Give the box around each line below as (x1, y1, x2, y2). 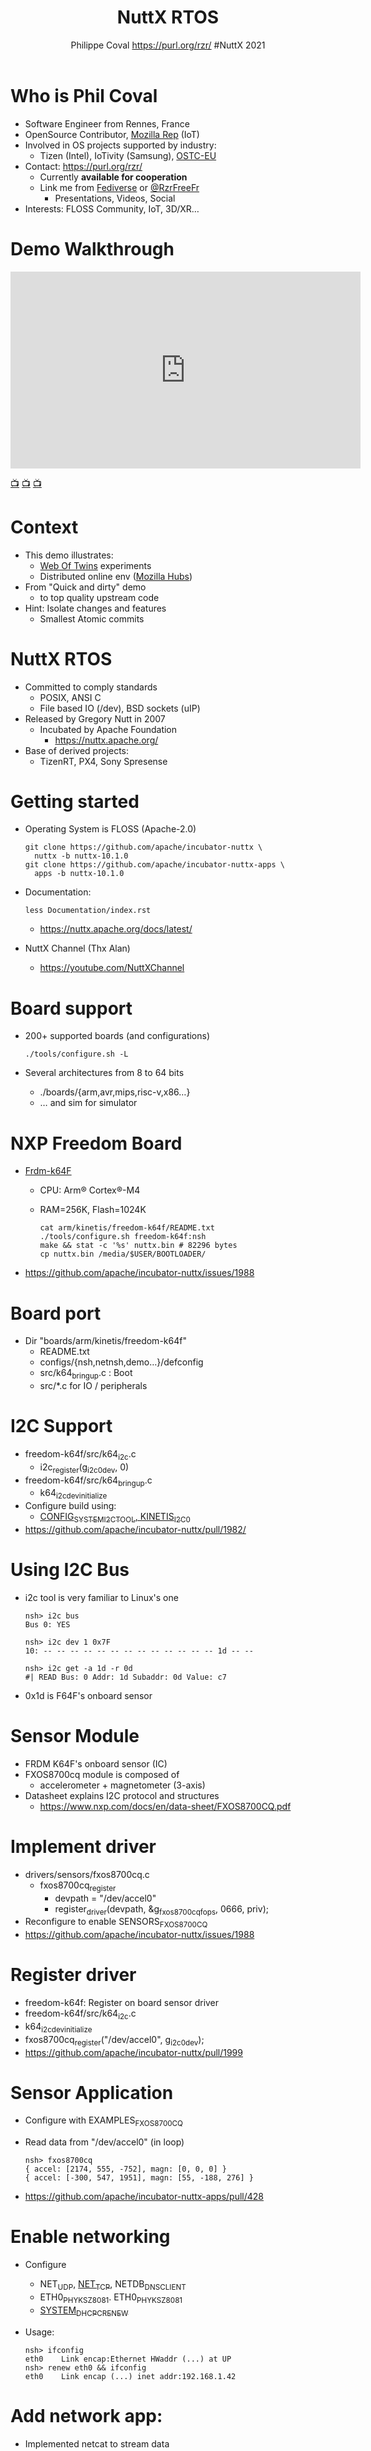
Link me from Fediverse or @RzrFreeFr (39, 181, 200, 193)
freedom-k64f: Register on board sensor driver (24, 1997, 220, 2009)
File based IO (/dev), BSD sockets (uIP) (39, 702, 201, 714)
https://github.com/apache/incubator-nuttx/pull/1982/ (24, 1523, 247, 1535)
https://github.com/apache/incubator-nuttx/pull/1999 (24, 2046, 243, 2058)
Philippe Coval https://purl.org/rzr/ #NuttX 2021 (70, 39, 266, 51)
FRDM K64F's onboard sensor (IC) (24, 1757, 168, 1770)
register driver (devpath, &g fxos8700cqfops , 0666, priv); (54, 1902, 269, 1917)
